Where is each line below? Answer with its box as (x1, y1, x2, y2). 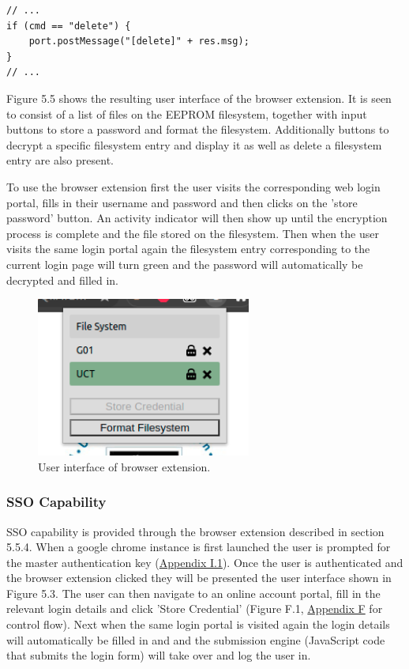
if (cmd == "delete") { (6, 20, 131, 32)
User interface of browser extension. (38, 458, 211, 474)
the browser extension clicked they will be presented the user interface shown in (6, 569, 392, 586)
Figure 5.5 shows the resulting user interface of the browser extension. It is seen (6, 89, 392, 106)
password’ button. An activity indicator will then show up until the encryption (6, 210, 388, 226)
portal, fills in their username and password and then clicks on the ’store (6, 194, 358, 210)
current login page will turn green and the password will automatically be (6, 255, 363, 272)
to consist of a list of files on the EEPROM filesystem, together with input (6, 105, 367, 122)
